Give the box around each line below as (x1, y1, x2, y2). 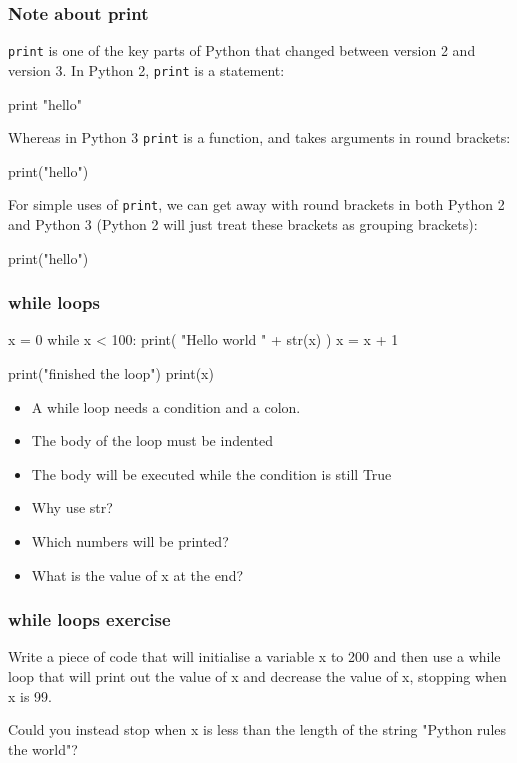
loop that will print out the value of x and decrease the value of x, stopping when (8, 666, 507, 686)
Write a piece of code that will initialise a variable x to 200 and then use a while (8, 646, 501, 667)
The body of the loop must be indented (31, 430, 274, 451)
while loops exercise (8, 607, 171, 632)
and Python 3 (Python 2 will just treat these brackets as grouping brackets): (8, 214, 478, 235)
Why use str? (31, 497, 113, 518)
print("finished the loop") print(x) (8, 363, 214, 384)
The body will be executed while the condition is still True (31, 463, 392, 484)
